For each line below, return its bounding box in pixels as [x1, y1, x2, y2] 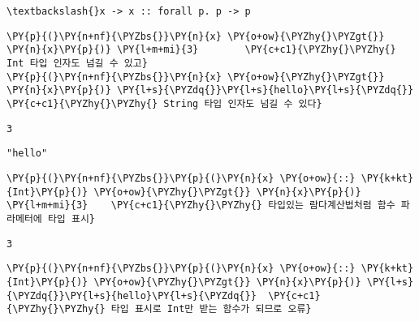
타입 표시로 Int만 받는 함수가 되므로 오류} [110, 303, 312, 315]
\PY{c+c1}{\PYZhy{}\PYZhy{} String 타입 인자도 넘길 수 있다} [6, 97, 322, 109]
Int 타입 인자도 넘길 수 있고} [6, 57, 148, 69]
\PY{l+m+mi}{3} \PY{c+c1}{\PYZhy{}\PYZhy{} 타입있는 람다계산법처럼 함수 [6, 199, 395, 212]
